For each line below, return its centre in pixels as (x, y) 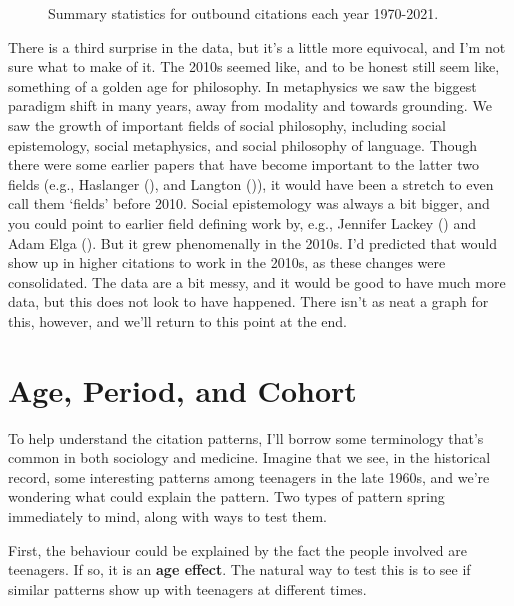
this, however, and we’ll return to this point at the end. (178, 320)
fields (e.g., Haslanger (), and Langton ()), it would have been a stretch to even (251, 183)
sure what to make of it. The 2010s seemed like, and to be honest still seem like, (254, 66)
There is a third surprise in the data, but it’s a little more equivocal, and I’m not (257, 46)
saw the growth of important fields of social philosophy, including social (227, 124)
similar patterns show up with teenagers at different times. (187, 588)
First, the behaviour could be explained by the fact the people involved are (237, 549)
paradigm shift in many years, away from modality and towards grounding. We (250, 105)
